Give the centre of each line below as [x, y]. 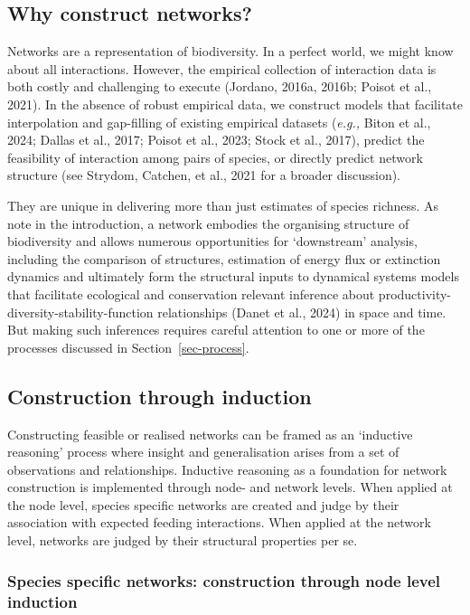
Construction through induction [160, 396]
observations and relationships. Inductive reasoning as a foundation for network [227, 469]
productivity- [415, 293]
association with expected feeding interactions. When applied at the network [219, 522]
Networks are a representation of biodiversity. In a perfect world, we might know [230, 51]
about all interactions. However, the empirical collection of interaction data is [222, 68]
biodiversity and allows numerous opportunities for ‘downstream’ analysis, [212, 241]
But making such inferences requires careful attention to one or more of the [216, 330]
